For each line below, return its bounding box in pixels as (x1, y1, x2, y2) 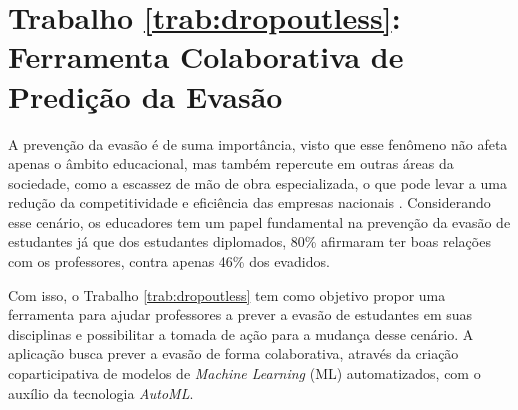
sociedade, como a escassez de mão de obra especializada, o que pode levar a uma (8, 172, 507, 193)
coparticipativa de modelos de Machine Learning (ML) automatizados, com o (8, 363, 481, 384)
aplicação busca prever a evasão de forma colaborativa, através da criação (8, 343, 459, 364)
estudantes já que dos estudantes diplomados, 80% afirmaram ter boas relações (8, 231, 491, 252)
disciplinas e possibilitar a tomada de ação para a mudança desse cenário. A (8, 323, 474, 344)
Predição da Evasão (8, 75, 283, 116)
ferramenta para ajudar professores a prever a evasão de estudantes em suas (8, 304, 473, 325)
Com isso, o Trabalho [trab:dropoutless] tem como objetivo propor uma (8, 284, 446, 305)
